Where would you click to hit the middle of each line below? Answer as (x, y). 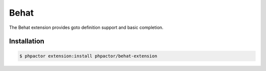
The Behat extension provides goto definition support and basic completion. (86, 27)
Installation (27, 41)
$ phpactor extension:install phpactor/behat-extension (88, 56)
